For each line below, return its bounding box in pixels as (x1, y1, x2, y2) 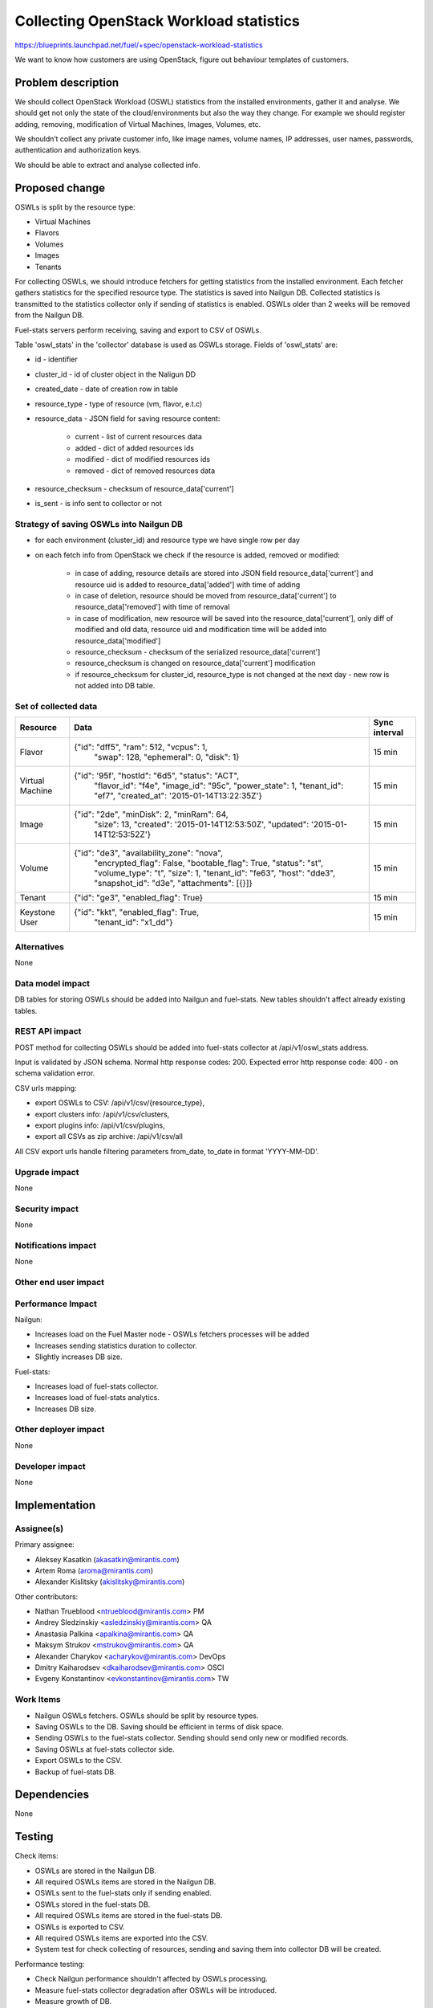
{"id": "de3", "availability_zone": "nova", (73, 847, 224, 859)
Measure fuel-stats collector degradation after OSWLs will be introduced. (34, 1985, 277, 1995)
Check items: (14, 1851, 59, 1861)
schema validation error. (14, 1068, 95, 1078)
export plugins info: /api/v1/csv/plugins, (34, 1120, 166, 1130)
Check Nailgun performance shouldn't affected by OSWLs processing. (34, 1974, 268, 1984)
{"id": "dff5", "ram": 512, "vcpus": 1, (73, 741, 208, 753)
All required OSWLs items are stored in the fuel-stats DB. (34, 1911, 223, 1920)
